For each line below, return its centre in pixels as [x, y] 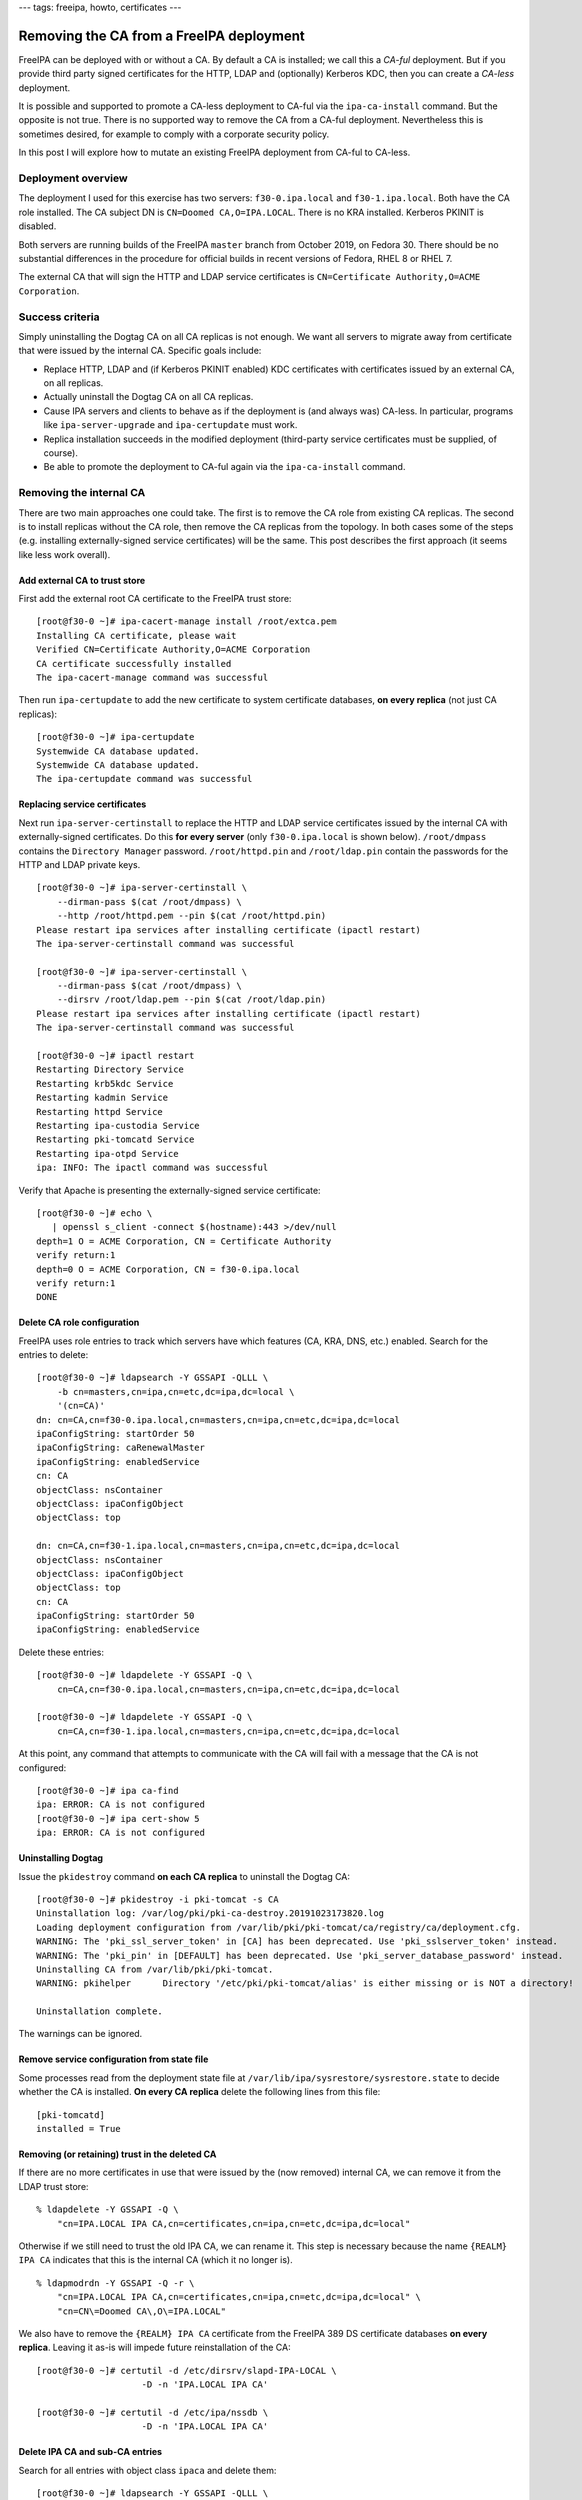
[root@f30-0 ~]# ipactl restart [115, 1056]
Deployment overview [73, 178]
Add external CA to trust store [82, 580]
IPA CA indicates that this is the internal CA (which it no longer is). [156, 2260]
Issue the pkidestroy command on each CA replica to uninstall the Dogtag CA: [184, 1876]
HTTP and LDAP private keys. [79, 864]
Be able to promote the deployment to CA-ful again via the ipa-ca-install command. [224, 467]
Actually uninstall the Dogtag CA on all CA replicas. [148, 397]
